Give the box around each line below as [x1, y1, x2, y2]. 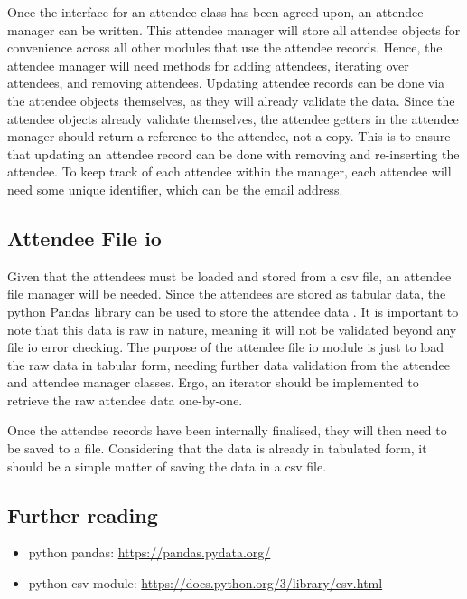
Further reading [7, 500, 158, 528]
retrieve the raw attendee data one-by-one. [7, 390, 243, 409]
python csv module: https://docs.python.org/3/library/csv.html [28, 574, 383, 593]
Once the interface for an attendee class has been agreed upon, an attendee [7, 3, 424, 21]
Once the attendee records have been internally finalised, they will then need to [7, 421, 447, 440]
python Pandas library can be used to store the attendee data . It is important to [7, 301, 459, 320]
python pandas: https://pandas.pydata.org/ [28, 543, 271, 562]
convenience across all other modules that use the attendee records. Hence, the [7, 38, 443, 57]
